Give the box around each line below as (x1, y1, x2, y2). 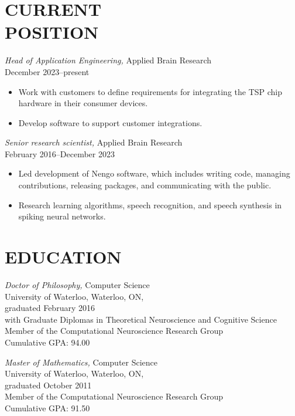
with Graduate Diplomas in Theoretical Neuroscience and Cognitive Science (5, 313, 277, 325)
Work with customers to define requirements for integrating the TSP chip (18, 85, 283, 97)
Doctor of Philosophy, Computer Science (5, 278, 150, 290)
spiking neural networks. (18, 210, 106, 222)
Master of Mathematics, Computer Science (5, 356, 158, 368)
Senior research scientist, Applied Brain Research (5, 136, 183, 148)
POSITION (5, 20, 99, 44)
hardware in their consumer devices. (18, 97, 148, 109)
